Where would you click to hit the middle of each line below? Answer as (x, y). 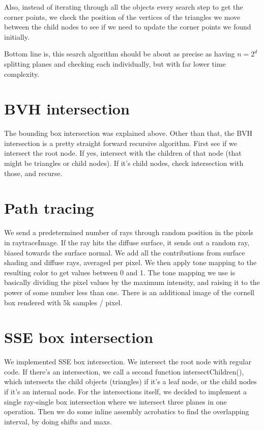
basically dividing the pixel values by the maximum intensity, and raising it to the (132, 282)
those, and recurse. (33, 173)
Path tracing (49, 208)
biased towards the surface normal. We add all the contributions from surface (125, 252)
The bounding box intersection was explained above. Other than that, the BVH (128, 133)
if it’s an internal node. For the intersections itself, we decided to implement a (125, 392)
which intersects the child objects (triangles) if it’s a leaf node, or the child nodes (130, 381)
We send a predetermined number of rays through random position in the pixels (129, 232)
